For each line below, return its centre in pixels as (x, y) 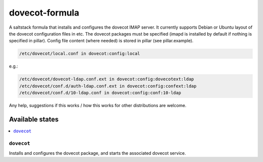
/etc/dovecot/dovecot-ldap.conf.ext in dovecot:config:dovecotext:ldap (107, 79)
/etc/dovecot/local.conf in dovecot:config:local (80, 54)
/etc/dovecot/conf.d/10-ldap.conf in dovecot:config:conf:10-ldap (100, 93)
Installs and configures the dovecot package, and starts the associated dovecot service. (97, 153)
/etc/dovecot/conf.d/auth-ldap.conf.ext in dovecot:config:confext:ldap (108, 86)
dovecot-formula (44, 13)
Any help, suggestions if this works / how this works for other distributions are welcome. (98, 106)
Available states (34, 119)
